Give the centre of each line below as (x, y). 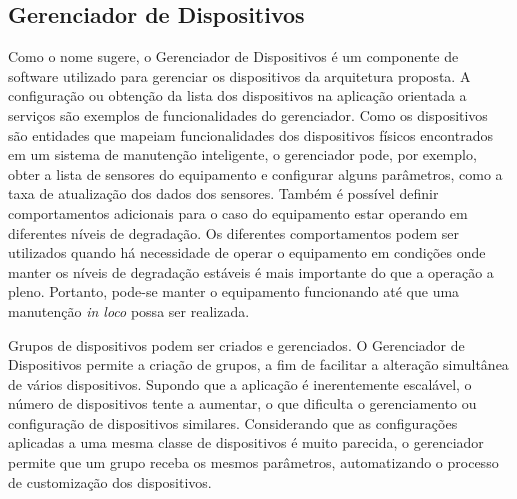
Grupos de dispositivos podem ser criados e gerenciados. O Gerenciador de (236, 344)
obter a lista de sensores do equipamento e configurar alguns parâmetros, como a (255, 173)
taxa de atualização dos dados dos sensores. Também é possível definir (223, 193)
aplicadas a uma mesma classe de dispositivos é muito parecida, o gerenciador (246, 442)
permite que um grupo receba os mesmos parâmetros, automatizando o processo (253, 462)
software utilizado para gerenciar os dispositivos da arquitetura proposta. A (239, 75)
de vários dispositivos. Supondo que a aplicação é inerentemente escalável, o (240, 383)
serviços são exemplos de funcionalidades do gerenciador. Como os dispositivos (248, 114)
